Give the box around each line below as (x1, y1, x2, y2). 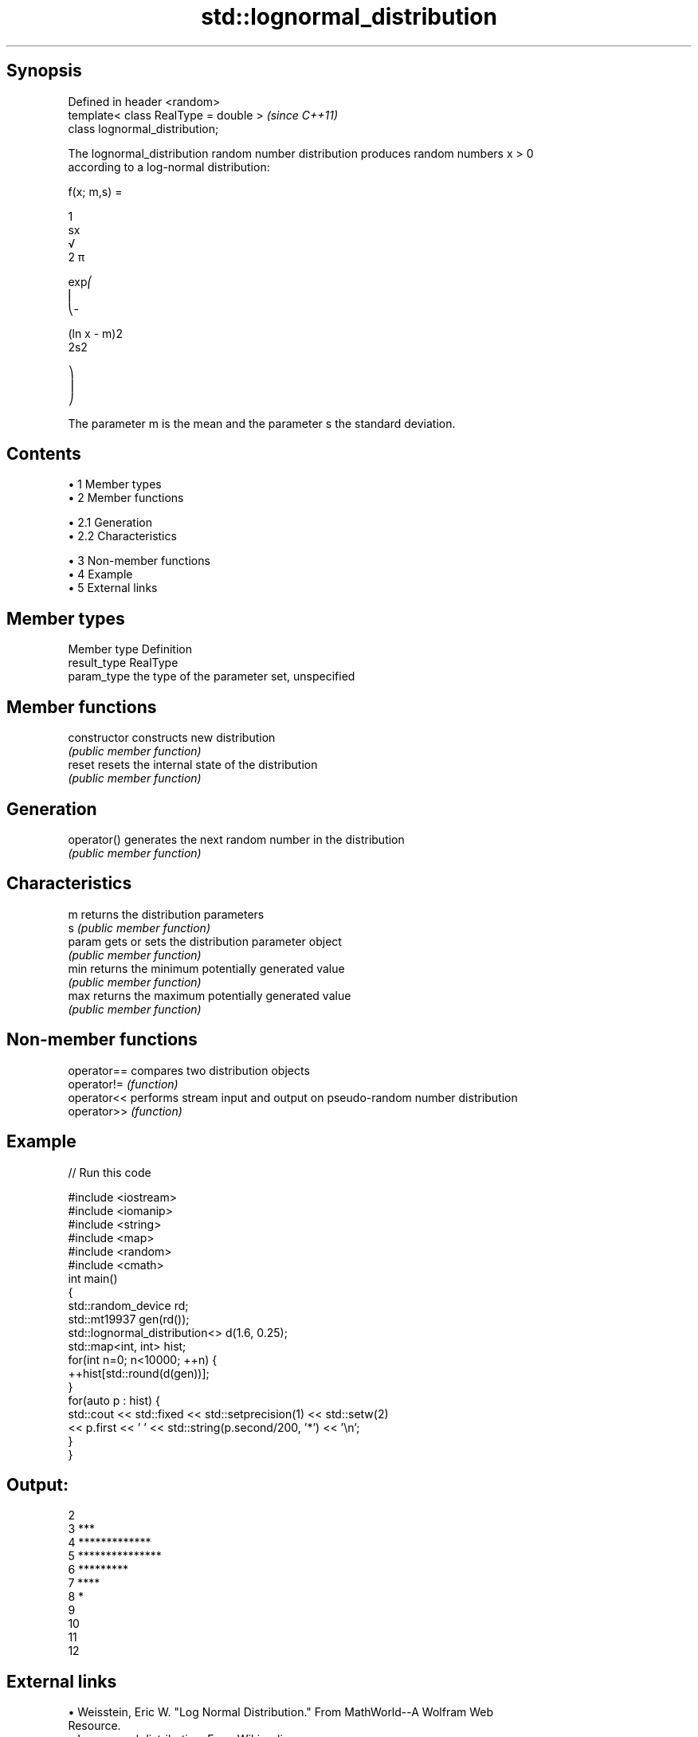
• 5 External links (68, 581, 158, 595)
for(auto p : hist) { (68, 1393, 160, 1407)
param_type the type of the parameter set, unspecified (68, 669, 355, 684)
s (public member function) (68, 920, 211, 935)
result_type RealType (68, 656, 178, 670)
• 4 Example (68, 567, 133, 582)
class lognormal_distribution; (68, 121, 219, 135)
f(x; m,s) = (68, 184, 123, 198)
